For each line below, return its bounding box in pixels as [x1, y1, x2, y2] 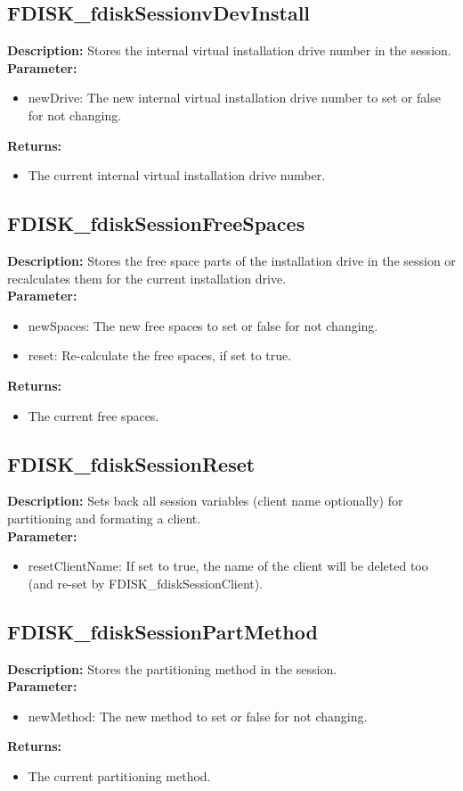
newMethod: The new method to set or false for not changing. [28, 706, 368, 725]
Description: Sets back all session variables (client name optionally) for [7, 491, 403, 510]
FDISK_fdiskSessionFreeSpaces [7, 210, 305, 237]
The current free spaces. [28, 406, 159, 424]
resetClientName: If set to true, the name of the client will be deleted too [28, 556, 428, 575]
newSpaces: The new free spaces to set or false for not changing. [28, 316, 378, 334]
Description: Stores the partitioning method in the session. [7, 659, 337, 678]
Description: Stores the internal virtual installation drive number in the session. [7, 41, 451, 60]
